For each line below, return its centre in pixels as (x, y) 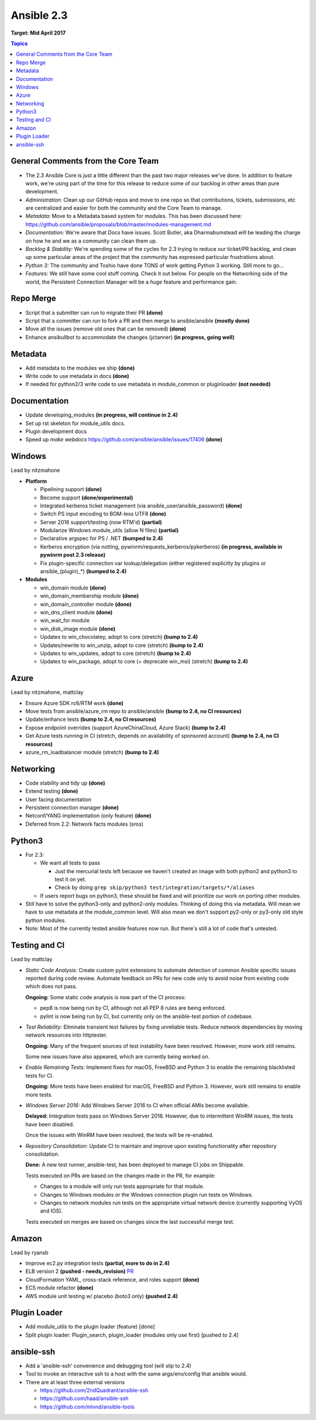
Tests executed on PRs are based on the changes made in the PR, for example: (121, 1176)
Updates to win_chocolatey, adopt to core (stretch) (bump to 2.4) (119, 637)
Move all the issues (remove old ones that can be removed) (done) (106, 329)
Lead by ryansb (30, 1252)
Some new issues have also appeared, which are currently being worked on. (118, 1057)
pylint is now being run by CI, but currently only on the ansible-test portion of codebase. (146, 1016)
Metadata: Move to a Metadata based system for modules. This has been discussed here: (134, 216)
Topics (19, 43)
